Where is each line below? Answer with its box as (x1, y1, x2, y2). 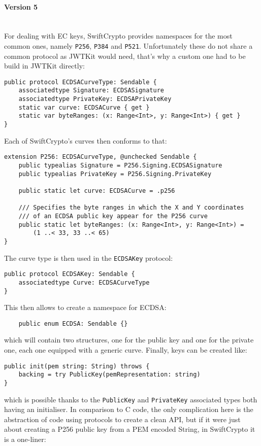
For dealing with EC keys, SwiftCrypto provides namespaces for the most (4, 30, 233, 41)
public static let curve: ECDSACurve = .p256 (18, 187, 175, 194)
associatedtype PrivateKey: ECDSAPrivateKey (18, 95, 172, 103)
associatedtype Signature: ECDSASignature (18, 87, 164, 94)
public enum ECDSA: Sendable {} (18, 320, 128, 327)
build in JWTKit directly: (4, 60, 85, 71)
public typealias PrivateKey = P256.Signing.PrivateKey (18, 170, 212, 178)
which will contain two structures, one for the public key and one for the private (4, 334, 254, 345)
